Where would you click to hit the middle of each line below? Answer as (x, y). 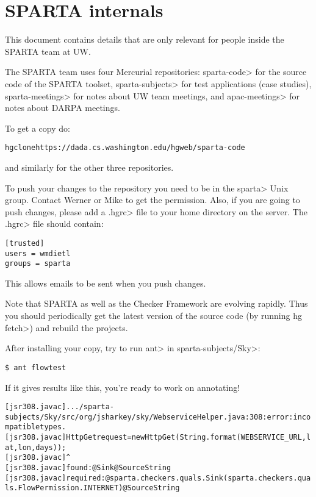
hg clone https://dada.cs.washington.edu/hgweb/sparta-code (125, 148)
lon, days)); (42, 447)
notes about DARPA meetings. (63, 108)
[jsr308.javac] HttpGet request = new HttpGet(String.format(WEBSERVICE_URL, (156, 438)
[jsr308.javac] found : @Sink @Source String (88, 468)
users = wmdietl (38, 253)
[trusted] (25, 243)
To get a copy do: (38, 128)
